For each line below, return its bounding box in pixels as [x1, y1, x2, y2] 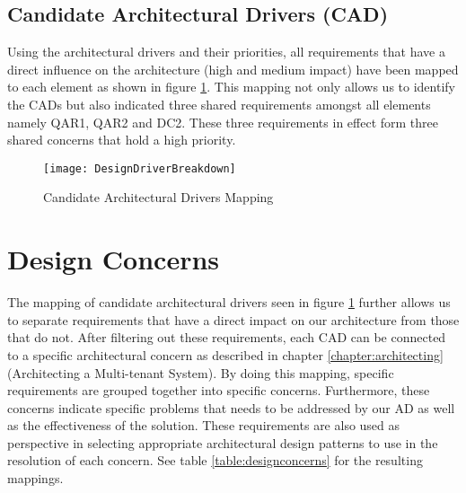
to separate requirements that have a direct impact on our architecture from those [7, 310, 460, 329]
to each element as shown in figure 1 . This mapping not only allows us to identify [7, 77, 455, 96]
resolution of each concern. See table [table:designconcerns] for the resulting [7, 451, 423, 470]
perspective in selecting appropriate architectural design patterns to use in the [7, 433, 438, 452]
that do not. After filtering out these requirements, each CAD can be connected [7, 328, 446, 347]
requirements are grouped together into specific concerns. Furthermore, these [7, 381, 430, 400]
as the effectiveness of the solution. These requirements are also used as [7, 416, 400, 435]
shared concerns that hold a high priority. [7, 130, 236, 149]
